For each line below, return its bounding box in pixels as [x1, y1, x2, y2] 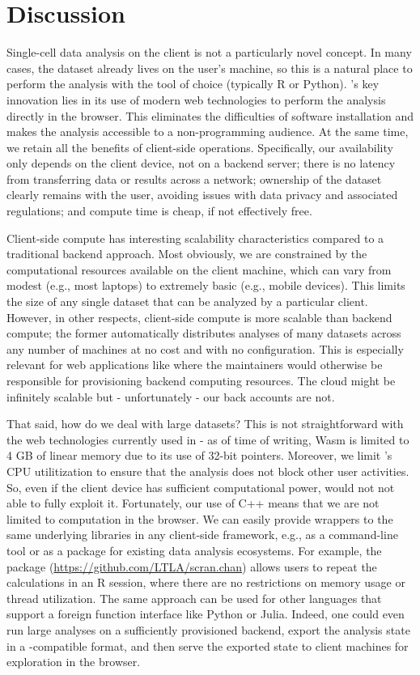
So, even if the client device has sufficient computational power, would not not [6, 478, 395, 495]
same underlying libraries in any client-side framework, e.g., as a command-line [6, 526, 398, 543]
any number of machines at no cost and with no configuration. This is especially [6, 340, 404, 357]
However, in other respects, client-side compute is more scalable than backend [6, 308, 392, 325]
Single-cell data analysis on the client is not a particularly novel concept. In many [6, 44, 412, 61]
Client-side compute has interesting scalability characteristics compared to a [6, 229, 384, 246]
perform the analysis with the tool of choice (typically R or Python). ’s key [6, 75, 380, 92]
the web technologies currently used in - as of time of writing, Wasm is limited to [6, 431, 409, 448]
